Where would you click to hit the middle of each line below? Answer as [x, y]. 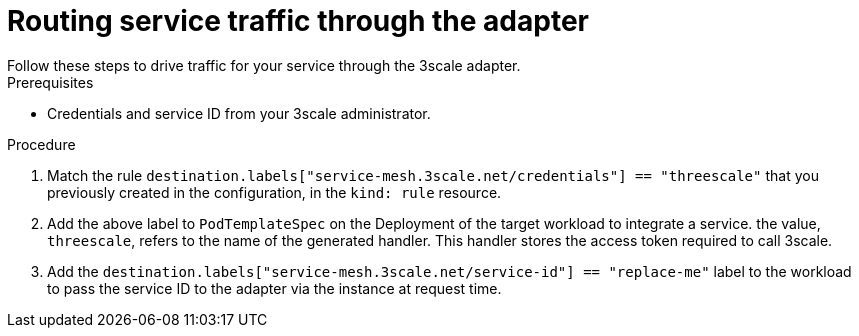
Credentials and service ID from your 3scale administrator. [239, 113]
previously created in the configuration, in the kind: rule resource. [274, 192]
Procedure [41, 144]
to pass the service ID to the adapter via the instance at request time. [274, 288]
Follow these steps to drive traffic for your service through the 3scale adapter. [264, 65]
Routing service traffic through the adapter [298, 21]
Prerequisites [50, 82]
